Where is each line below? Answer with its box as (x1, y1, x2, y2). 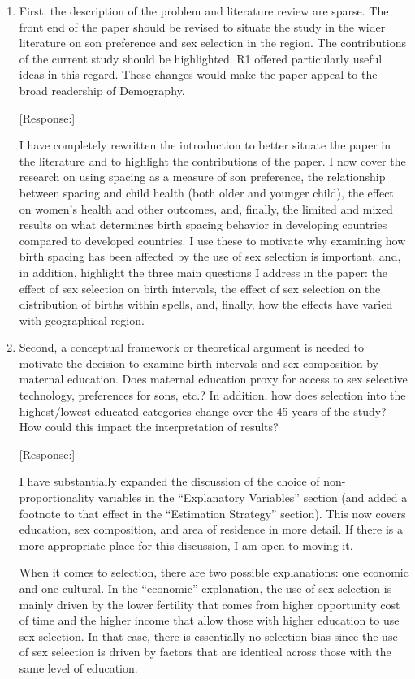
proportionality (19, 489, 95, 506)
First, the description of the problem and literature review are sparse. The (19, 2, 389, 19)
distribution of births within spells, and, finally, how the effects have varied (19, 296, 393, 313)
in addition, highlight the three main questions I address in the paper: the (19, 263, 387, 280)
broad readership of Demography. (19, 81, 185, 98)
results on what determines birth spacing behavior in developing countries (19, 216, 387, 233)
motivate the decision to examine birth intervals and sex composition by (19, 354, 378, 371)
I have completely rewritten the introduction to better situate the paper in (19, 136, 391, 154)
